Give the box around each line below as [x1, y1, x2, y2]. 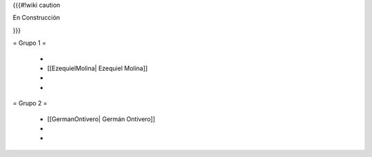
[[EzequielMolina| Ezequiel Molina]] [47, 64, 148, 72]
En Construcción [12, 14, 61, 22]
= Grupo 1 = [12, 39, 46, 48]
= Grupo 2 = [12, 99, 48, 107]
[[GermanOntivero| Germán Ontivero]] [47, 114, 156, 123]
